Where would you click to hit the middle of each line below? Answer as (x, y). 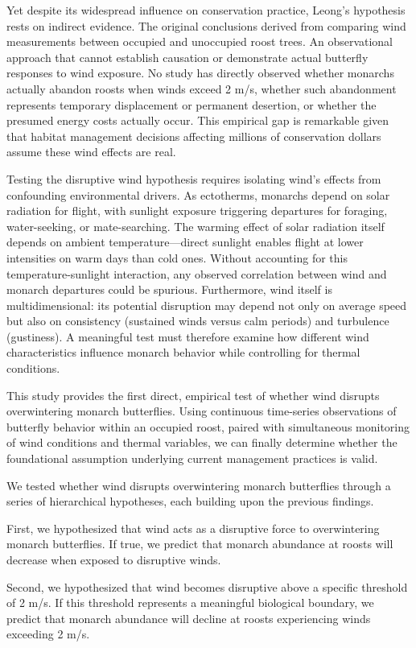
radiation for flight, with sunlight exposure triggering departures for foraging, (197, 210)
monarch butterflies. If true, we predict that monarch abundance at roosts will (200, 544)
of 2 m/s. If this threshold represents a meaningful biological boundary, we (190, 603)
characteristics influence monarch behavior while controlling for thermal (183, 352)
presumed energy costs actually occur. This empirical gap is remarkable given (198, 120)
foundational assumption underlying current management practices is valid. (192, 458)
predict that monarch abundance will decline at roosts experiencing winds (189, 618)
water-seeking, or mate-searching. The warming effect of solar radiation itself (196, 226)
